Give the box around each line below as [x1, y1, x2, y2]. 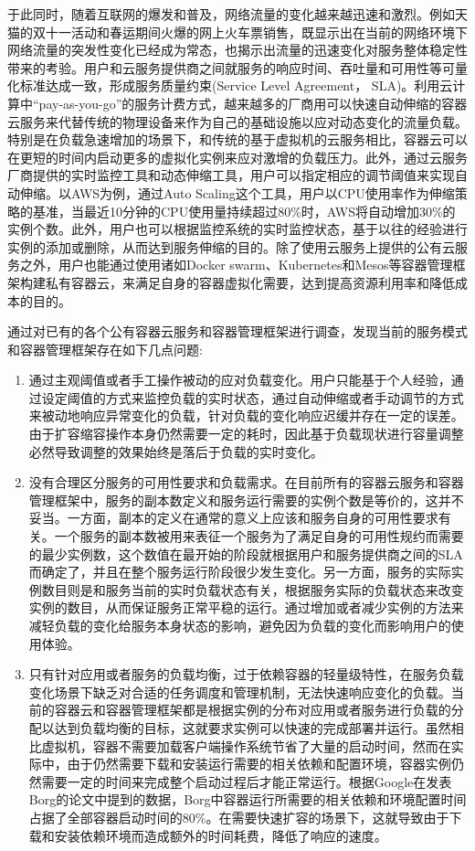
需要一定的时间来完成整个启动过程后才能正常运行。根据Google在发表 [41, 771, 452, 791]
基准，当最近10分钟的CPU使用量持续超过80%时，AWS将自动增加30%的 [32, 201, 456, 220]
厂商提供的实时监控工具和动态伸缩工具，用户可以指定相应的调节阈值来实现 [7, 165, 455, 185]
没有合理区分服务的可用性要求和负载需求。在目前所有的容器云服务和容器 [28, 473, 464, 492]
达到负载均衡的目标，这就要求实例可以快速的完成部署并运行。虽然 [54, 718, 451, 737]
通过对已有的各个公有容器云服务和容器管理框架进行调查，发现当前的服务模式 [7, 322, 468, 341]
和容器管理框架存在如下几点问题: [7, 339, 203, 358]
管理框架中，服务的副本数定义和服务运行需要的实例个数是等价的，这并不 [28, 490, 464, 509]
